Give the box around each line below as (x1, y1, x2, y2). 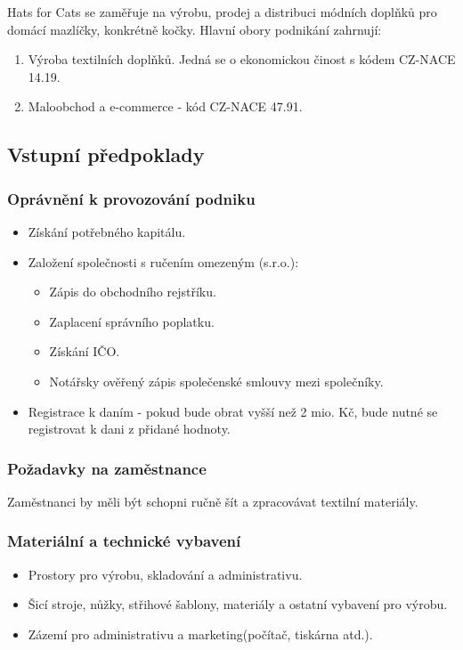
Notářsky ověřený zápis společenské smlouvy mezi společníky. (49, 371, 384, 390)
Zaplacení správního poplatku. (49, 312, 215, 330)
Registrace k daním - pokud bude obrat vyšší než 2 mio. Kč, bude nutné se (28, 402, 438, 420)
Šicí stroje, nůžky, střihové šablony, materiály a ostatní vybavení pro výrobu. (28, 595, 448, 613)
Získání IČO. (49, 342, 120, 361)
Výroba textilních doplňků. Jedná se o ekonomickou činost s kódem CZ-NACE (28, 50, 456, 69)
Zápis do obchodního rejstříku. (49, 282, 216, 301)
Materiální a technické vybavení (7, 530, 241, 552)
